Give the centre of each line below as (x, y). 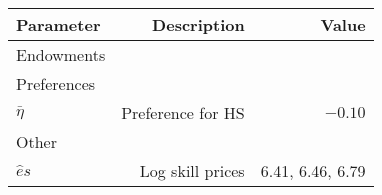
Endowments (61, 54)
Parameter (58, 24)
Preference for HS (183, 112)
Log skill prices (192, 170)
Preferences (56, 83)
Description (198, 24)
